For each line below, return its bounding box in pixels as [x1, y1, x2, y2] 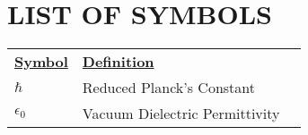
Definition [82, 50, 154, 72]
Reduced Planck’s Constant [82, 76, 255, 97]
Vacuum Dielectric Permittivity [82, 102, 280, 123]
